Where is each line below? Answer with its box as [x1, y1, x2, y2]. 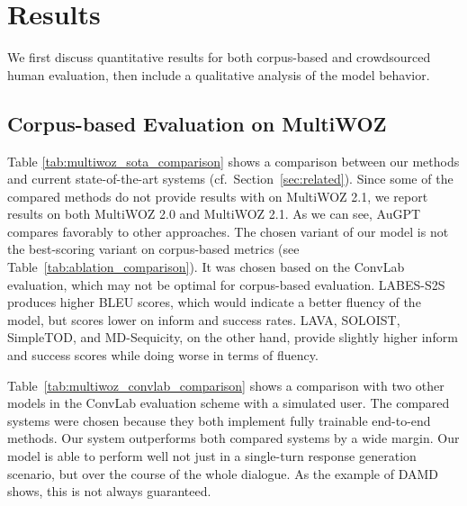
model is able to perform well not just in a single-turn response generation [7, 447, 417, 465]
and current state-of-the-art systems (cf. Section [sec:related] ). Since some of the [7, 169, 454, 188]
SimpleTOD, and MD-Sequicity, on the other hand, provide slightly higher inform [7, 328, 458, 347]
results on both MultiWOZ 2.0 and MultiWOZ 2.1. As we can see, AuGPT [7, 204, 421, 223]
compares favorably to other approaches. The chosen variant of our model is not [7, 221, 449, 240]
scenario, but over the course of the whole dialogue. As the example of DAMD [7, 464, 439, 483]
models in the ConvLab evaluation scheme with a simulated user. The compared [7, 393, 450, 412]
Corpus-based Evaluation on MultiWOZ [7, 109, 387, 137]
